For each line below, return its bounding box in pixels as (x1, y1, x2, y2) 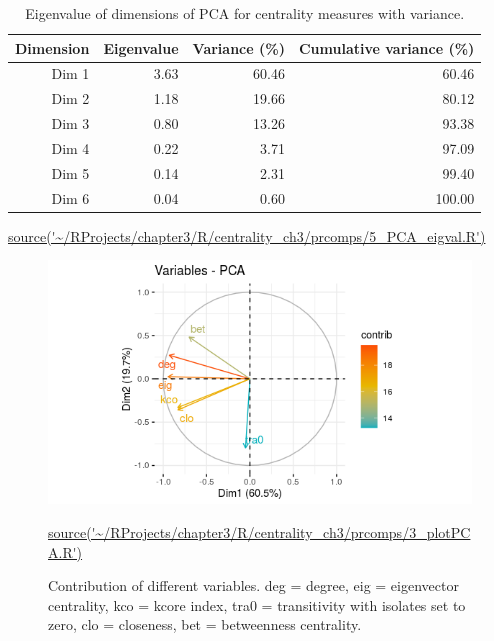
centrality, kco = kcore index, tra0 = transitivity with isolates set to (48, 594, 466, 615)
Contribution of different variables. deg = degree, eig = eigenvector (48, 575, 459, 596)
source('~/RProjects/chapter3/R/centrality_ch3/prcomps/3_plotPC (48, 521, 471, 542)
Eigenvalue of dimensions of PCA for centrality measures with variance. (25, 3, 465, 23)
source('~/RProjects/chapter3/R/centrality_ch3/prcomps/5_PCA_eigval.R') (8, 225, 486, 246)
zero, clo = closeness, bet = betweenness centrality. (48, 614, 362, 635)
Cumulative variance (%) (298, 37, 475, 58)
